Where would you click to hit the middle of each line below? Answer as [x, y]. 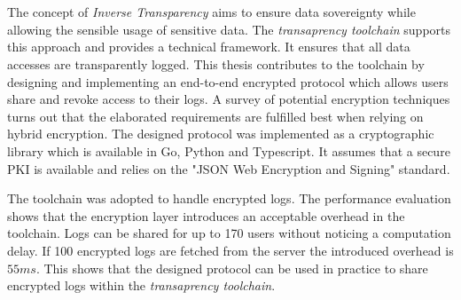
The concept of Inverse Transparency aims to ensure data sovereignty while [211, 12]
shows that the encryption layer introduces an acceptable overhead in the [206, 215]
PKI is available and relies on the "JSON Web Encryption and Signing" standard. [229, 168]
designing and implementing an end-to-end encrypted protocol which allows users [228, 81]
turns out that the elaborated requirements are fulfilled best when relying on [215, 116]
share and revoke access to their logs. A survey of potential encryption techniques [229, 99]
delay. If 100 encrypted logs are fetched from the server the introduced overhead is [230, 250]
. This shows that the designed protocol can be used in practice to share [232, 268]
